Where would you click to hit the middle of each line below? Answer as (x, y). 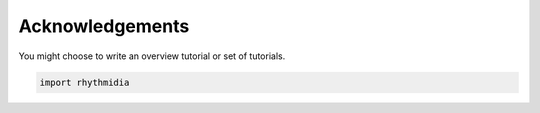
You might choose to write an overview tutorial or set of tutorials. (152, 56)
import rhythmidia (84, 82)
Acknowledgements (104, 26)
